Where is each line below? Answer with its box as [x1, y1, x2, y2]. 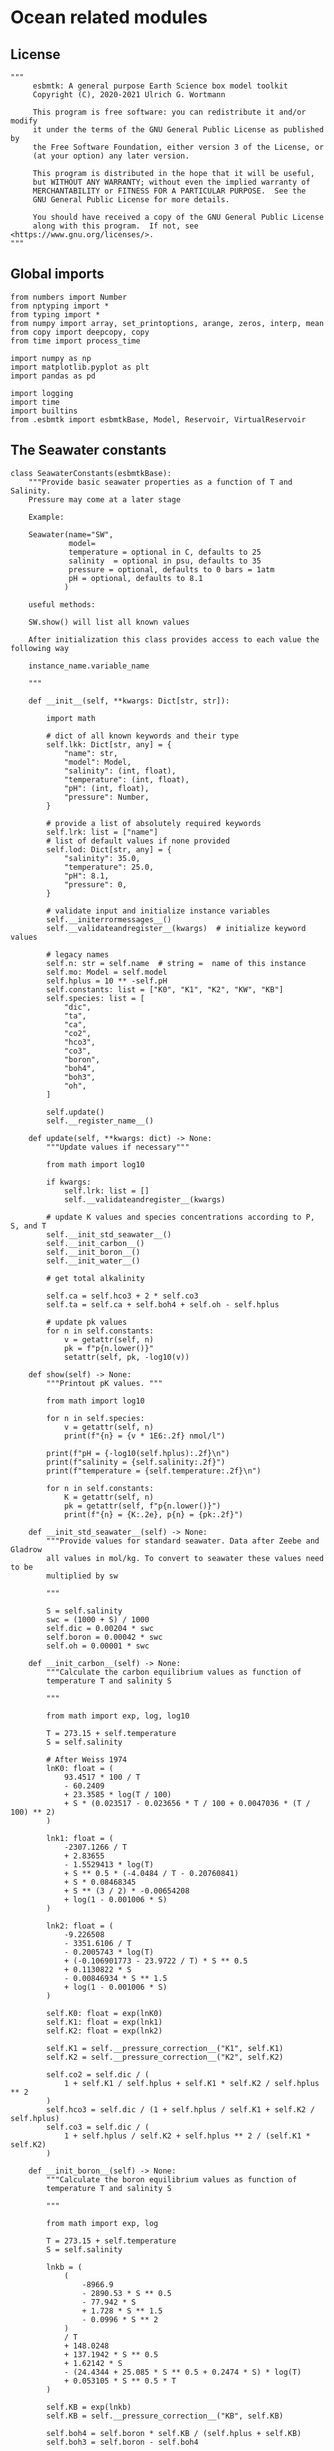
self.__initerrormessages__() [46, 914, 172, 925]
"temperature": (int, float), [63, 774, 190, 785]
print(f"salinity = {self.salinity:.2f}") [46, 1457, 226, 1467]
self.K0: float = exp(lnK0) [46, 2008, 163, 2018]
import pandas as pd [10, 371, 97, 381]
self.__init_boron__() [46, 1247, 141, 1257]
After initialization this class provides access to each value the [28, 634, 320, 645]
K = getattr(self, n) [63, 1492, 155, 1502]
